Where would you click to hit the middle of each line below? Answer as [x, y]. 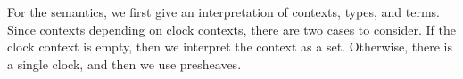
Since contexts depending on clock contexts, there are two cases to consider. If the [231, 29]
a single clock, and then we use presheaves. [124, 63]
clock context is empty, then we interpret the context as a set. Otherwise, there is [230, 47]
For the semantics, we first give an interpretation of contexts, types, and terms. [223, 12]
